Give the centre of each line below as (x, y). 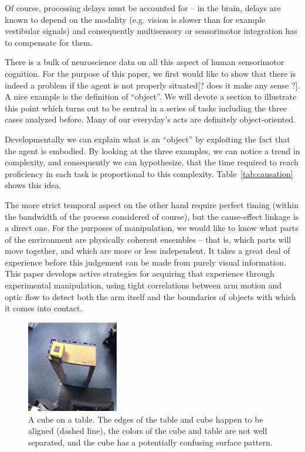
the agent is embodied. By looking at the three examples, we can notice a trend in (152, 150)
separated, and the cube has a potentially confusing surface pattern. (150, 442)
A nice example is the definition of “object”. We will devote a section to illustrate (151, 96)
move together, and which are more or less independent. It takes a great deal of (148, 251)
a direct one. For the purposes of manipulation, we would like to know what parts (152, 228)
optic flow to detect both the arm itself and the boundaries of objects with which (150, 296)
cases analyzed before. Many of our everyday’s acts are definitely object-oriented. (150, 119)
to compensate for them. (49, 42)
